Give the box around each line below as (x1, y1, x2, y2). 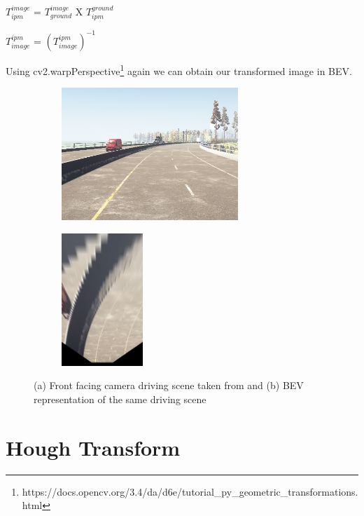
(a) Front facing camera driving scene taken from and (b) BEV (34, 378, 304, 393)
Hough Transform (6, 433, 181, 461)
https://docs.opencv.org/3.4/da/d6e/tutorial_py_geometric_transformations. (22, 484, 358, 498)
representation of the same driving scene (34, 391, 206, 406)
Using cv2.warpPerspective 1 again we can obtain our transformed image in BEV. (6, 61, 352, 78)
